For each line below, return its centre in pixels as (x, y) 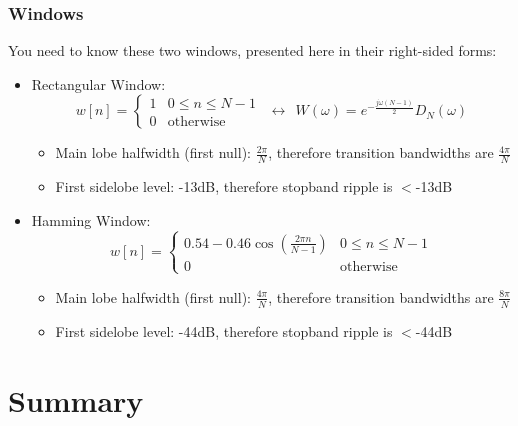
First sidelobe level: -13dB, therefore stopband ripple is (224, 186)
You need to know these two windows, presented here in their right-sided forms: (252, 50)
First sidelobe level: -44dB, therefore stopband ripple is (224, 330)
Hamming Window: (91, 219)
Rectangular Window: (98, 83)
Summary (76, 399)
